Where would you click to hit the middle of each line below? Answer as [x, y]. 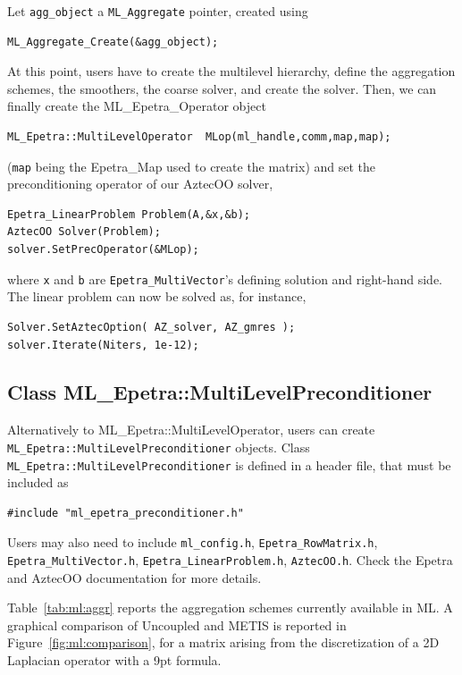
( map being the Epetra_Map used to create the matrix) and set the [192, 166]
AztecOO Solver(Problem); [84, 232]
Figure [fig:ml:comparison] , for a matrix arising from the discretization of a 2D [223, 642]
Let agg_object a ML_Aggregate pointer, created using [158, 11]
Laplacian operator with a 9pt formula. [114, 660]
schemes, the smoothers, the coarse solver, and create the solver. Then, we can [222, 88]
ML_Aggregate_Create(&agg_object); [113, 42]
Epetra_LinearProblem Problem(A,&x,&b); [129, 214]
